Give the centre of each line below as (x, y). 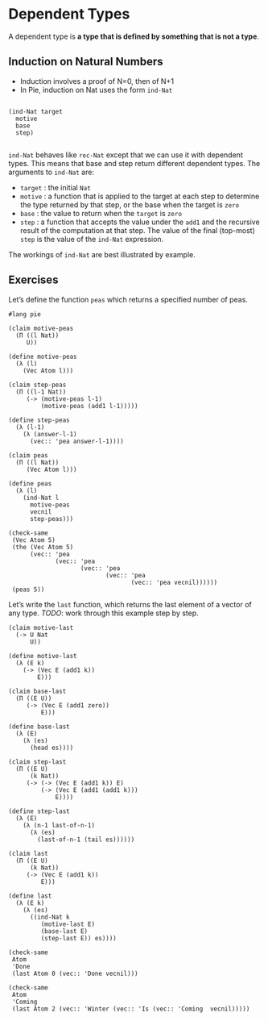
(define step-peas (39, 420)
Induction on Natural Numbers (86, 62)
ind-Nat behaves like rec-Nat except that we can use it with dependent (126, 155)
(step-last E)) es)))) (78, 938)
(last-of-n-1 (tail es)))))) (86, 840)
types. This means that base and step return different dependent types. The (134, 163)
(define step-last (39, 811)
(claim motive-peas (41, 328)
